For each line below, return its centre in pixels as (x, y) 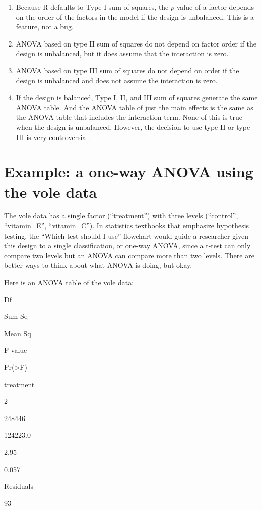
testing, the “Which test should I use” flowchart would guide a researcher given (126, 235)
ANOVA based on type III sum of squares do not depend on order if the (127, 70)
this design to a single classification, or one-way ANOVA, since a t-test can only (127, 245)
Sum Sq (16, 316)
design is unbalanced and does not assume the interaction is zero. (117, 80)
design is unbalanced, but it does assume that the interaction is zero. (122, 53)
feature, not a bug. (45, 27)
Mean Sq (18, 333)
